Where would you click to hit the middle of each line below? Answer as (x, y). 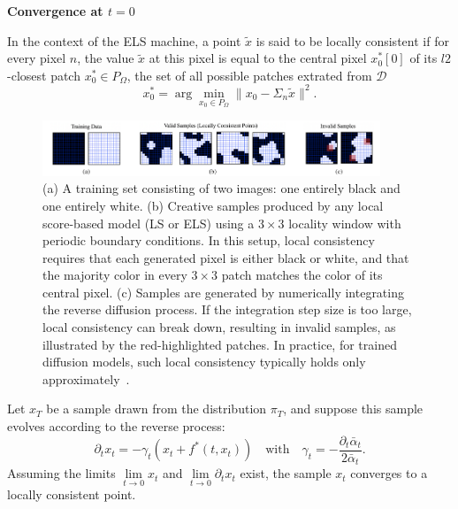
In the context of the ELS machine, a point (124, 40)
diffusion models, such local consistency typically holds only (204, 362)
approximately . (86, 378)
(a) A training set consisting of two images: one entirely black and (221, 188)
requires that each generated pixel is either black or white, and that (226, 257)
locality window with (345, 223)
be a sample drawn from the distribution (156, 409)
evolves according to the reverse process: (116, 426)
